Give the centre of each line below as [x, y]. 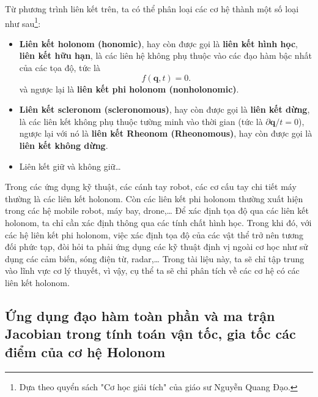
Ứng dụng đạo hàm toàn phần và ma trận [140, 315]
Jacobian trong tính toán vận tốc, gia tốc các [150, 334]
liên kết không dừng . [64, 145]
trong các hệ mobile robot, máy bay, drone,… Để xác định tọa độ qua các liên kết [157, 210]
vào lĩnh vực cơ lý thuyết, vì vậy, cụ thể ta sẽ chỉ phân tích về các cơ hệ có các [152, 270]
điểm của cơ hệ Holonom [85, 351]
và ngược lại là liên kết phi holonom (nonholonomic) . [129, 89]
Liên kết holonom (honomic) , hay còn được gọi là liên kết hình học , [158, 43]
